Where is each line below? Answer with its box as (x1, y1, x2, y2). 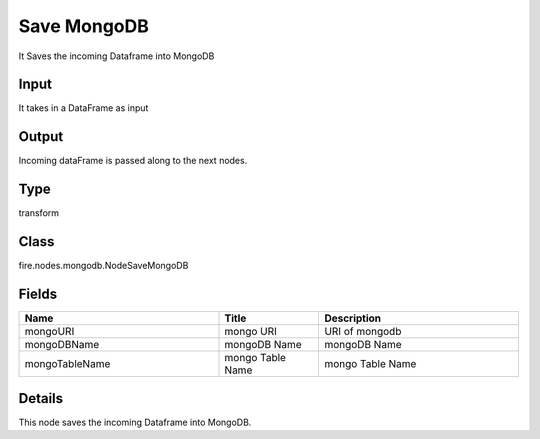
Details (18, 390, 64, 407)
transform (18, 207, 60, 219)
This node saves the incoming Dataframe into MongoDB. (18, 416, 252, 428)
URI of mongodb (324, 325, 402, 339)
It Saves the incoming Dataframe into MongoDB (18, 50, 215, 62)
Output (18, 128, 64, 145)
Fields (18, 285, 58, 302)
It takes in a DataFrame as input (18, 102, 149, 114)
